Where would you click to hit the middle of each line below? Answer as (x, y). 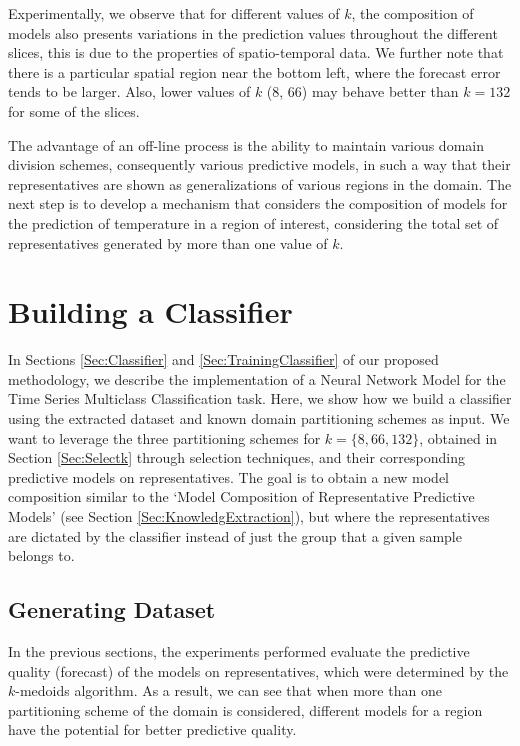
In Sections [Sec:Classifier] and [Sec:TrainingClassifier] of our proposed (223, 359)
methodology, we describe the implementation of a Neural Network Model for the (257, 378)
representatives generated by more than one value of (168, 242)
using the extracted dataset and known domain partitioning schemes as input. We (259, 418)
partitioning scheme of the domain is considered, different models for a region (245, 709)
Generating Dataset (112, 609)
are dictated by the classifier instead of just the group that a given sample (235, 535)
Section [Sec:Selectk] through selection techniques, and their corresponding (236, 457)
